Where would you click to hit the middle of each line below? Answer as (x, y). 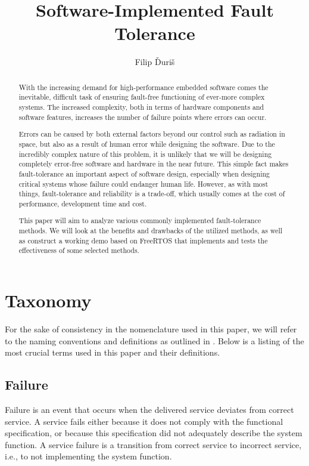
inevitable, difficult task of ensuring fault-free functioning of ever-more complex (142, 97)
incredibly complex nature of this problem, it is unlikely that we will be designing (145, 154)
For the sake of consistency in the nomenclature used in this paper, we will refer (151, 328)
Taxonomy (48, 300)
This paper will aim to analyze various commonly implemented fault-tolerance (140, 220)
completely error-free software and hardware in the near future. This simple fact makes (154, 164)
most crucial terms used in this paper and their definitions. (113, 352)
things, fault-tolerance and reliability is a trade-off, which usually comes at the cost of (152, 194)
